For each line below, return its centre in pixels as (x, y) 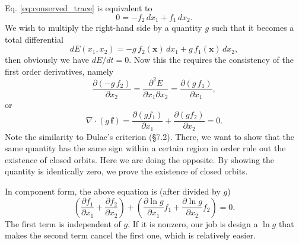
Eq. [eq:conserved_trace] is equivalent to (79, 8)
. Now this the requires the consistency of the (211, 60)
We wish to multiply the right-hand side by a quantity (104, 28)
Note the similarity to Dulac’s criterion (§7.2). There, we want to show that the (149, 136)
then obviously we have (47, 60)
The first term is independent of (63, 223)
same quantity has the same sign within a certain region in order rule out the (145, 148)
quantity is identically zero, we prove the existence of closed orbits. (126, 171)
